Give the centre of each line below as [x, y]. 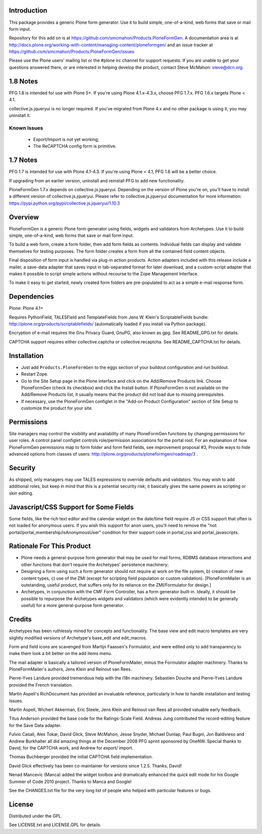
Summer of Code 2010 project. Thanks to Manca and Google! [70, 781]
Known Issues [26, 128]
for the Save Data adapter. [35, 725]
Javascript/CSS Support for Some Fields [71, 507]
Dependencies [32, 297]
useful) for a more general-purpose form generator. [73, 605]
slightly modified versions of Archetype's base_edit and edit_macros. [78, 638]
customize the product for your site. [57, 408]
